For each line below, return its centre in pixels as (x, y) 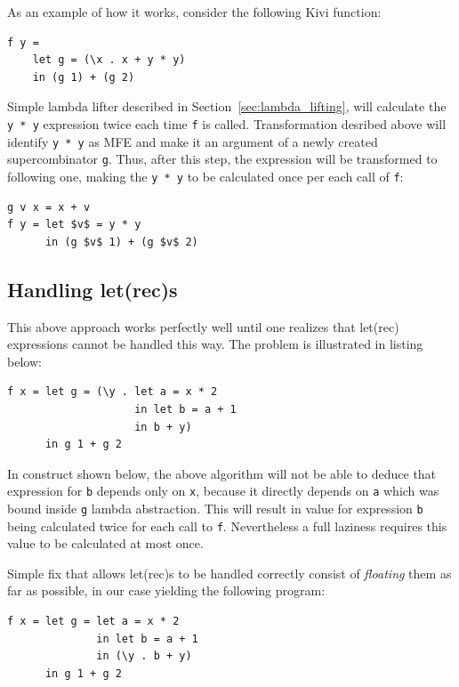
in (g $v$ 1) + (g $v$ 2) (121, 242)
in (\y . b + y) (144, 656)
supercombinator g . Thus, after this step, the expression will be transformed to (222, 159)
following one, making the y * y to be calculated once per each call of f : (205, 176)
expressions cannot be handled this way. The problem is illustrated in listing (215, 344)
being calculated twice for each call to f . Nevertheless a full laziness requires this (227, 525)
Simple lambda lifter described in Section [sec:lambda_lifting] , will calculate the (227, 106)
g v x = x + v (49, 207)
